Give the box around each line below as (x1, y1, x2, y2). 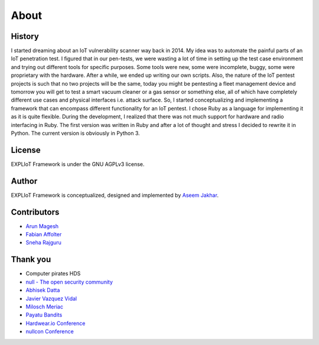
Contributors (11, 207, 60, 217)
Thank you (11, 255, 51, 265)
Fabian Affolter (25, 231, 62, 238)
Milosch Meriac (25, 303, 63, 310)
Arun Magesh (25, 222, 59, 230)
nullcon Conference (25, 328, 74, 335)
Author (11, 176, 38, 186)
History (11, 31, 40, 41)
